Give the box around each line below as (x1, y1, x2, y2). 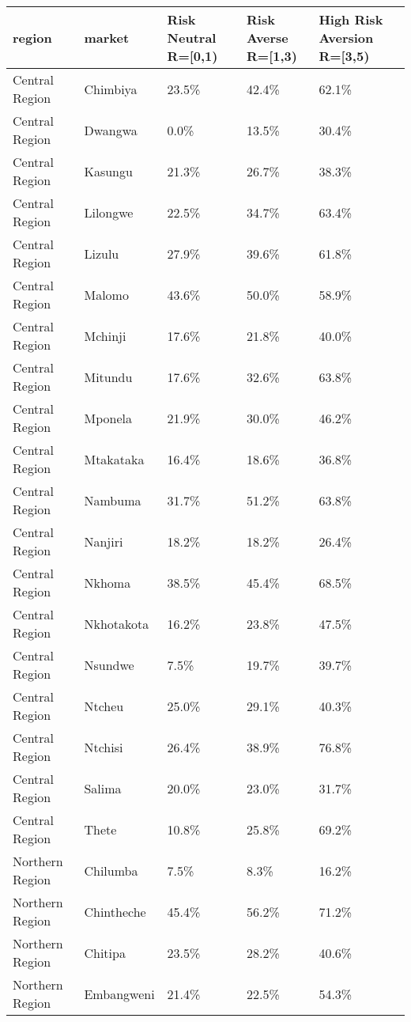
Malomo (84, 285, 129, 304)
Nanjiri (84, 532, 123, 551)
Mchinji (84, 326, 126, 345)
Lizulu (84, 244, 119, 263)
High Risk (319, 10, 383, 28)
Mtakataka (84, 449, 145, 468)
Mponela (84, 408, 132, 427)
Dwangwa (84, 120, 138, 139)
